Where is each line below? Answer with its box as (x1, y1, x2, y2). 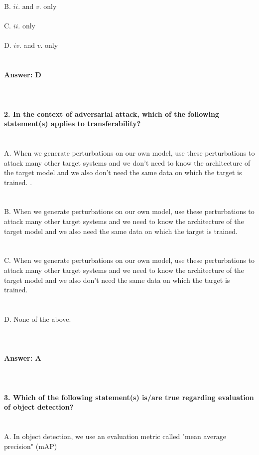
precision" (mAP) (4, 441, 57, 451)
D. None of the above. (4, 314, 71, 324)
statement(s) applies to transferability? (4, 118, 141, 129)
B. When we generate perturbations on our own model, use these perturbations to (4, 206, 255, 217)
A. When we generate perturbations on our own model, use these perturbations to (4, 147, 255, 158)
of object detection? (4, 402, 74, 412)
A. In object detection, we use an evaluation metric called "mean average (4, 431, 226, 442)
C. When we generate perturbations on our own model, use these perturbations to (4, 255, 255, 265)
